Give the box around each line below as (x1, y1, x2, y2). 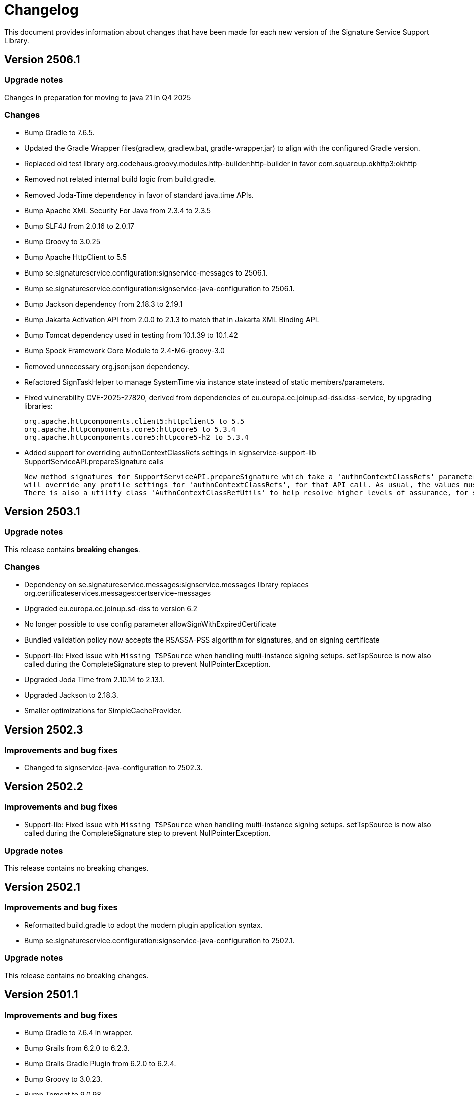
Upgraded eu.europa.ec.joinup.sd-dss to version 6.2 (24, 604, 198, 613)
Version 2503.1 (4, 505, 80, 518)
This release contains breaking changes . (4, 544, 140, 554)
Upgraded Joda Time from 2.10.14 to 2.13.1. (24, 675, 165, 684)
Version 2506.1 (4, 53, 80, 66)
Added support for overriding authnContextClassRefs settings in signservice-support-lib (24, 448, 316, 457)
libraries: (24, 401, 53, 410)
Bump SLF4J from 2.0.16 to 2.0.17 (24, 221, 134, 230)
